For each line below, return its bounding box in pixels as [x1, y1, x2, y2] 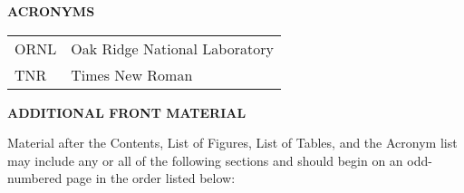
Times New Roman [71, 63, 193, 85]
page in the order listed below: [65, 169, 236, 188]
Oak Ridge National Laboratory [71, 37, 274, 59]
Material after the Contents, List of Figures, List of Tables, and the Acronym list [7, 133, 458, 152]
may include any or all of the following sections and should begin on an [7, 150, 403, 169]
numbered [7, 169, 63, 188]
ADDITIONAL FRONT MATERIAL [7, 102, 246, 121]
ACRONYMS [7, 2, 95, 20]
